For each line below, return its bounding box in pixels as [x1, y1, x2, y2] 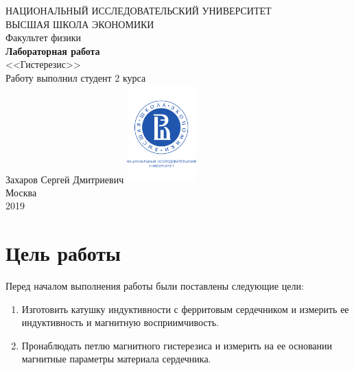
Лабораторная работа [5, 43, 100, 58]
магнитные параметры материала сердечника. [21, 351, 211, 366]
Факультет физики [5, 30, 82, 45]
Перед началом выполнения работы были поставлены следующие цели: [5, 279, 304, 293]
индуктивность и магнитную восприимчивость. [21, 315, 219, 329]
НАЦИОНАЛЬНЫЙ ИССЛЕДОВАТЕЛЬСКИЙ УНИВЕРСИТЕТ [5, 3, 272, 17]
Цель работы [5, 239, 121, 267]
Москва [5, 185, 37, 199]
